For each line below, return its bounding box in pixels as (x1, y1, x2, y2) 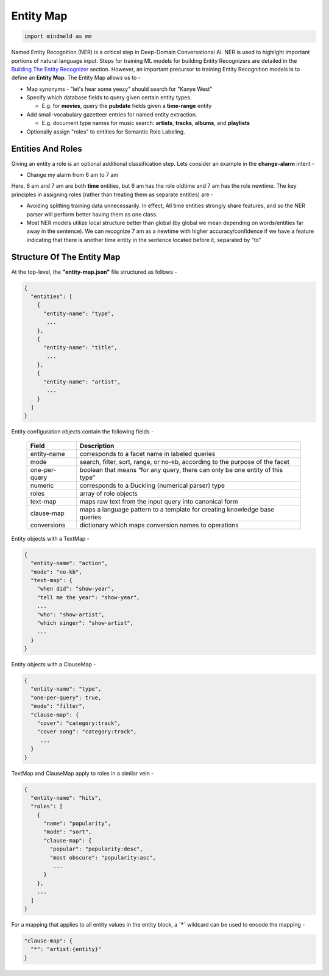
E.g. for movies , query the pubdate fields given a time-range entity (41, 102, 212, 110)
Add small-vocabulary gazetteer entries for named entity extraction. (26, 110, 197, 118)
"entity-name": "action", (30, 560, 108, 567)
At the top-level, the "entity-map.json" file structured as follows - (11, 268, 177, 276)
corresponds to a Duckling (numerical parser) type (79, 481, 225, 490)
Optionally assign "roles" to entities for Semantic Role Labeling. (26, 128, 185, 135)
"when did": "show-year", (37, 585, 115, 593)
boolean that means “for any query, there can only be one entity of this (79, 465, 283, 474)
